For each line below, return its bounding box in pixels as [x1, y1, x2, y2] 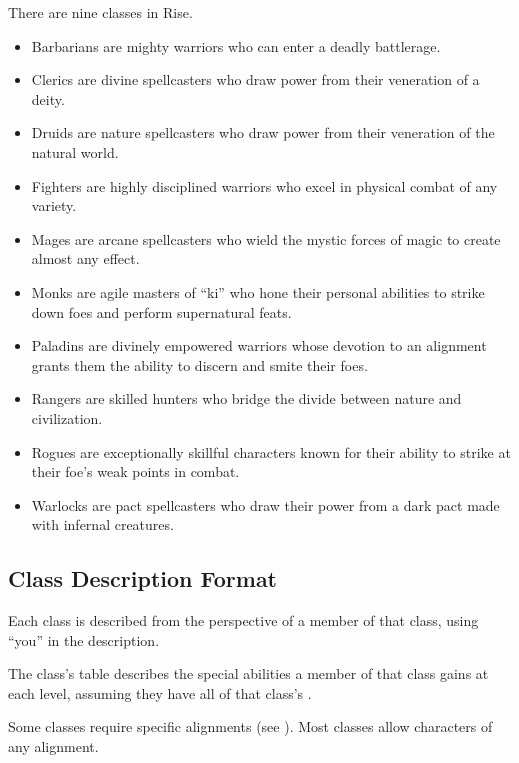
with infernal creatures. [31, 514, 174, 535]
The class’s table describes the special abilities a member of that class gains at [8, 663, 489, 684]
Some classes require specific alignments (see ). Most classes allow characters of [8, 716, 493, 737]
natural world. [31, 141, 119, 162]
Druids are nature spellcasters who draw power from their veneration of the [31, 122, 495, 143]
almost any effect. [31, 248, 140, 269]
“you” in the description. [8, 629, 160, 650]
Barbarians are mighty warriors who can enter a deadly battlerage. [31, 35, 441, 56]
